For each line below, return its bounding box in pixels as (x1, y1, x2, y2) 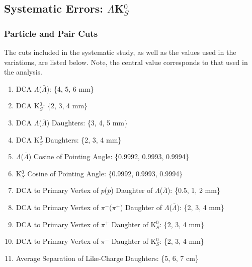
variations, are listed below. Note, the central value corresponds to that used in (4, 56, 248, 67)
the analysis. (4, 66, 42, 77)
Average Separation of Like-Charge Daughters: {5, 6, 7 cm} (16, 252, 199, 263)
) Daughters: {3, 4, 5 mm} (46, 117, 128, 127)
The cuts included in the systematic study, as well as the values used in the (4, 47, 236, 57)
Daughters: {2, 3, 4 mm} (45, 134, 122, 145)
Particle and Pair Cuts (4, 27, 98, 39)
